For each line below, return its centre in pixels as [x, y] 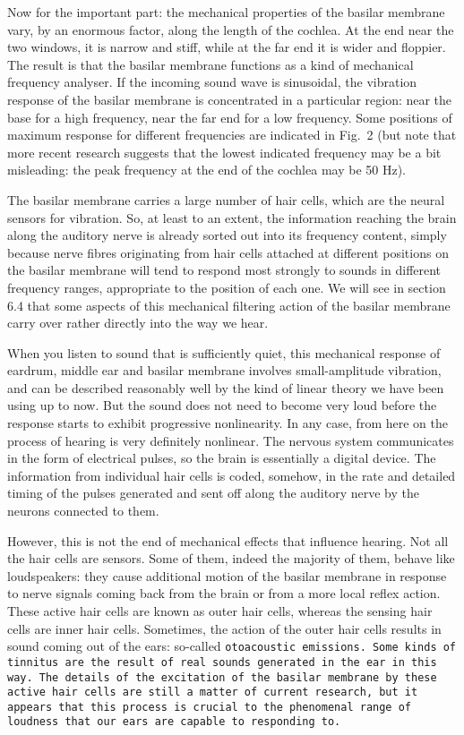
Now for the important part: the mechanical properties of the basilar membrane [226, 12]
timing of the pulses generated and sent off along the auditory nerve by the [214, 493]
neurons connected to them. [83, 511]
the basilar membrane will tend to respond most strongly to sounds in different [224, 270]
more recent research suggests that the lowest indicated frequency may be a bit [224, 152]
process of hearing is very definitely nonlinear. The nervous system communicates [231, 440]
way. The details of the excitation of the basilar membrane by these [222, 677]
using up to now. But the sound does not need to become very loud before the [222, 405]
